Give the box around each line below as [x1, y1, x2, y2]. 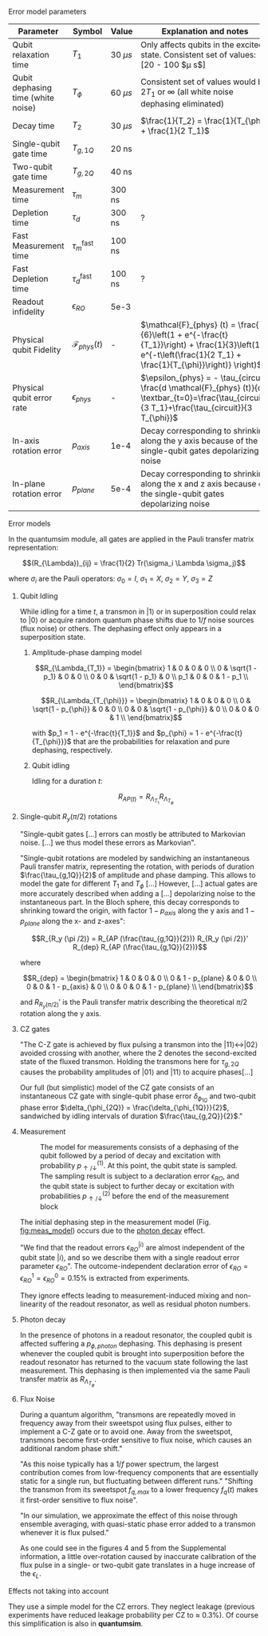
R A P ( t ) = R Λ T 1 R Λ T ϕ [118, 791, 174, 806]
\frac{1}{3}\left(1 [195, 339, 261, 350]
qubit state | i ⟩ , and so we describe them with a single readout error [19, 1253, 240, 1262]
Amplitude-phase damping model [31, 647, 142, 657]
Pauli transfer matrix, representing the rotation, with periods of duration [19, 862, 254, 871]
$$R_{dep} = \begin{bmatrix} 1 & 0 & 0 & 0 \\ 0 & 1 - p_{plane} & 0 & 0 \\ [22, 974, 258, 983]
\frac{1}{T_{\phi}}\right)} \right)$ [140, 359, 262, 370]
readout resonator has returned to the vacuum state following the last [19, 1358, 249, 1367]
